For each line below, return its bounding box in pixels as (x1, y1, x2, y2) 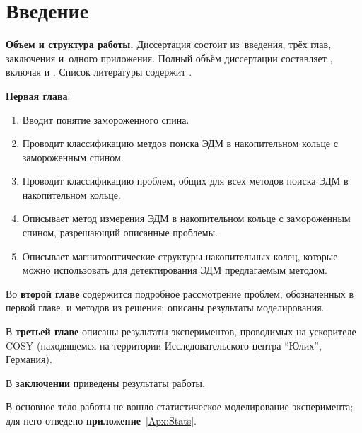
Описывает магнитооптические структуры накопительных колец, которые (22, 248, 338, 263)
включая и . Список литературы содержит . (6, 64, 192, 79)
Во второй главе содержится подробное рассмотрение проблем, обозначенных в (6, 286, 354, 301)
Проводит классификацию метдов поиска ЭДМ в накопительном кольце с (22, 136, 338, 151)
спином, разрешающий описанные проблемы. (22, 225, 218, 240)
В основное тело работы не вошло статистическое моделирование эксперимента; (6, 399, 354, 414)
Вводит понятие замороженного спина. (22, 112, 189, 127)
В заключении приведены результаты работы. (6, 375, 205, 390)
